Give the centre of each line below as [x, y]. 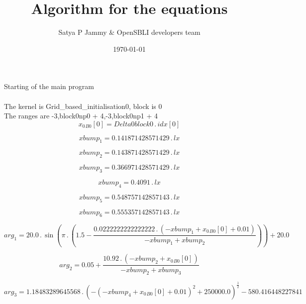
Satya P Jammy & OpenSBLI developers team [129, 32]
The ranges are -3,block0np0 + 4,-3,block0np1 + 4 [81, 116]
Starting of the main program [49, 86]
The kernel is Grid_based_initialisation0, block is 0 [83, 106]
